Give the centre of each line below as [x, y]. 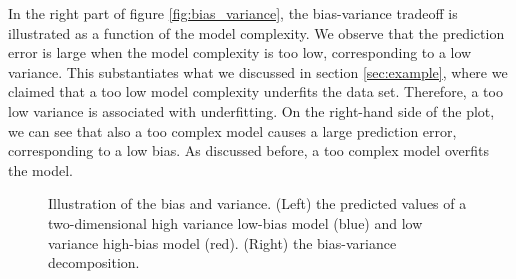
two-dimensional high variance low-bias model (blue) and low [235, 222]
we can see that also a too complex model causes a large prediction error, [232, 130]
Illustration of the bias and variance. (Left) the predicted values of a [257, 203]
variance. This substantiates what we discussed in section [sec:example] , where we [258, 71]
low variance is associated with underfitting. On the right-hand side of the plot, [251, 110]
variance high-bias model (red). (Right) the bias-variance [222, 242]
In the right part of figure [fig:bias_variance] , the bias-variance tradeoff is [233, 13]
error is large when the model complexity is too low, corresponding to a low [240, 52]
